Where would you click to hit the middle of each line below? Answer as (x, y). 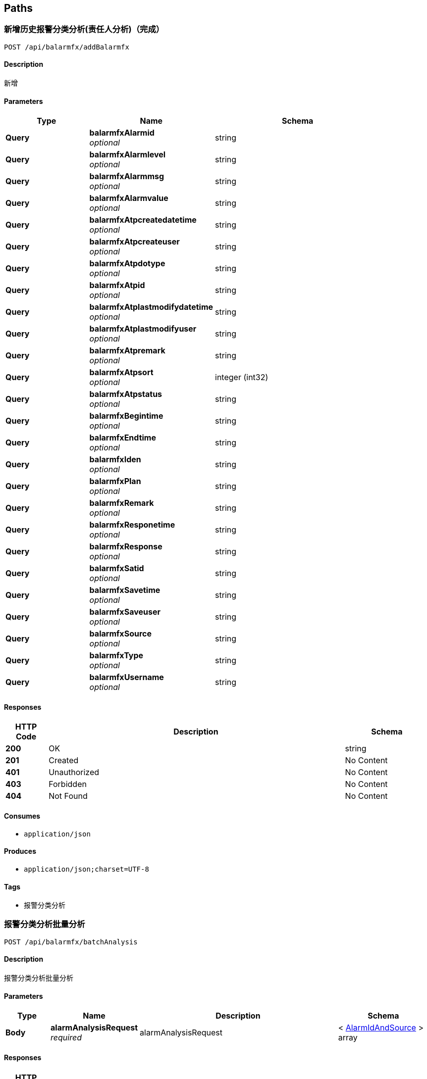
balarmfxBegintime (126, 416)
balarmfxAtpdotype (127, 264)
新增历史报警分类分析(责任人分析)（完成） (84, 29)
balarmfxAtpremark (127, 351)
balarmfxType (116, 656)
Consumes (22, 816)
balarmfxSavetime (125, 590)
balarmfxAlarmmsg (127, 176)
